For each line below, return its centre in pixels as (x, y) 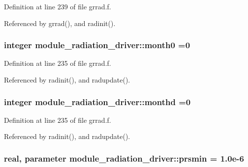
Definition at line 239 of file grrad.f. (58, 6)
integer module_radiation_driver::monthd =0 (97, 101)
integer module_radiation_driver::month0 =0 (97, 45)
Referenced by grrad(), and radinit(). (60, 23)
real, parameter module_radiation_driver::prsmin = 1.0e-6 (124, 158)
